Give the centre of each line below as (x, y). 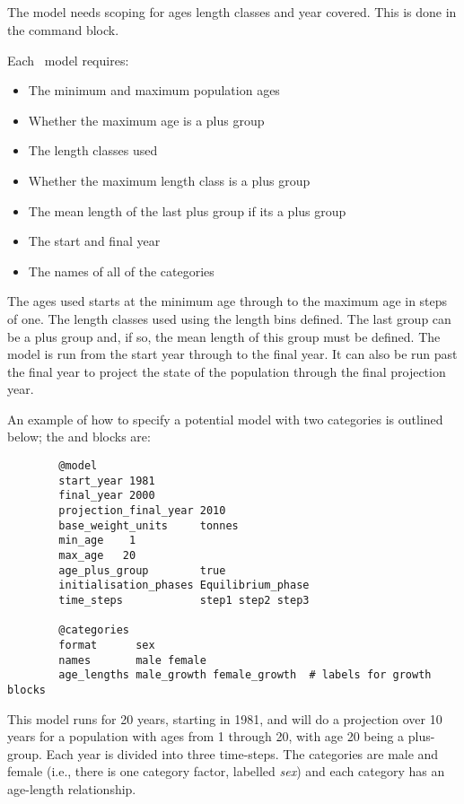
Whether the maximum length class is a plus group (169, 180)
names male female (132, 660)
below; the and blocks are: (79, 437)
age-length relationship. (72, 788)
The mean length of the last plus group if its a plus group (187, 210)
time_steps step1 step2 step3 (184, 600)
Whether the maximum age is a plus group (146, 120)
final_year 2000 (107, 496)
